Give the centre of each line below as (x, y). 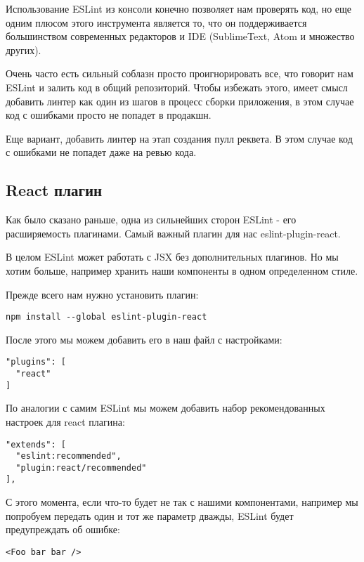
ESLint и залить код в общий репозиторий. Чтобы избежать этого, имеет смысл (177, 87)
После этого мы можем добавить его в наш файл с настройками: (144, 339)
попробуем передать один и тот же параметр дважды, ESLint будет (150, 515)
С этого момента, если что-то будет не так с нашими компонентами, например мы (182, 502)
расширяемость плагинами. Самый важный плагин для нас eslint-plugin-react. (173, 233)
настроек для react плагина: (65, 421)
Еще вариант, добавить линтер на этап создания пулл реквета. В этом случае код (179, 138)
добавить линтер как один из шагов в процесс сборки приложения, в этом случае (180, 101)
